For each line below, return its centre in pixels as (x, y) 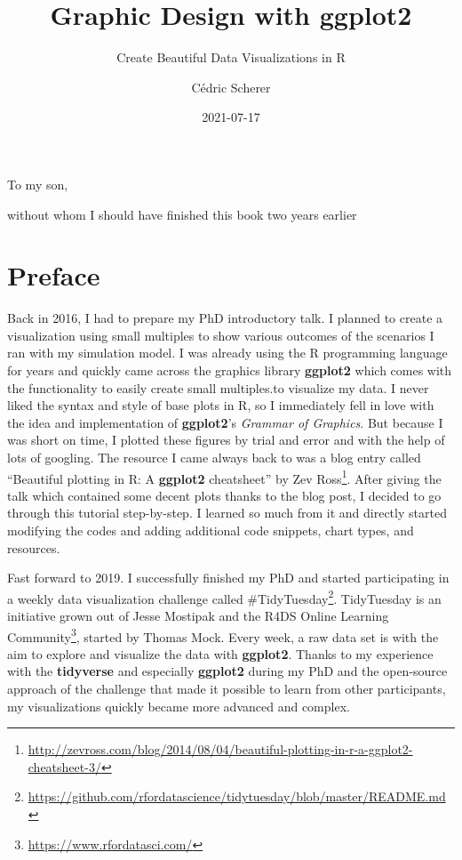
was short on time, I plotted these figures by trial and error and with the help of (226, 440)
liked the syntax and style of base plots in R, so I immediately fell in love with (221, 405)
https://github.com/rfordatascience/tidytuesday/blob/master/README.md (237, 796)
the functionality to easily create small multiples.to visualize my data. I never (218, 387)
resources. (34, 547)
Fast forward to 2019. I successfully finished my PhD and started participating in (228, 578)
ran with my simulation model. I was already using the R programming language (227, 353)
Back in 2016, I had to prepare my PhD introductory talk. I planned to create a (225, 318)
